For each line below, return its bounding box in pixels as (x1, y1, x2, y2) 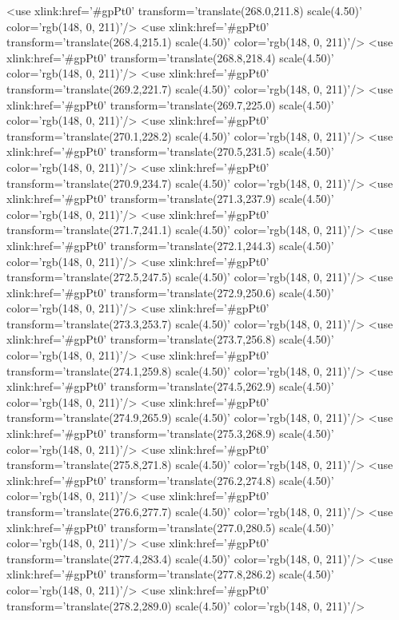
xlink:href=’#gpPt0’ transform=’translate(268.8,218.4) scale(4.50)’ (6, 49, 334, 66)
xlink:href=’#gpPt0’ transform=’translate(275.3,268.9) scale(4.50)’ (6, 425, 334, 442)
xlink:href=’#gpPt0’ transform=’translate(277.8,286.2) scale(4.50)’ (6, 566, 334, 582)
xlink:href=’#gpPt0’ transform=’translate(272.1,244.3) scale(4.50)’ (6, 236, 334, 253)
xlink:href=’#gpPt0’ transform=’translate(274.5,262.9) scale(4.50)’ (6, 378, 334, 395)
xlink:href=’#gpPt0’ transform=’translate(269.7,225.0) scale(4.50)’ (6, 96, 334, 113)
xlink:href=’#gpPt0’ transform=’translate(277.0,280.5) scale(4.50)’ (6, 519, 334, 535)
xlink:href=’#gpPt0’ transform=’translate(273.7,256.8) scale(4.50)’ (6, 331, 334, 348)
